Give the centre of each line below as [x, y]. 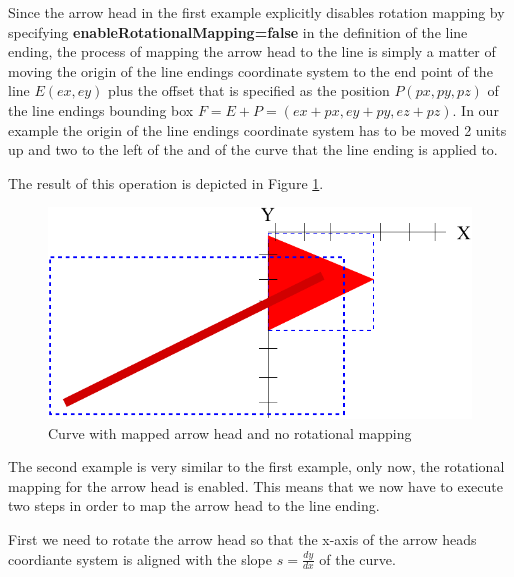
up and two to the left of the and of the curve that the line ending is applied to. [253, 149]
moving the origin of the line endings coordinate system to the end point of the [250, 70]
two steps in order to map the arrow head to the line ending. [194, 505]
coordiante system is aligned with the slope [140, 558]
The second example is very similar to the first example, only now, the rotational [256, 466]
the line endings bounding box [101, 109]
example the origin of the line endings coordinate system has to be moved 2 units [257, 129]
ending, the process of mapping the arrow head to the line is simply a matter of [252, 51]
